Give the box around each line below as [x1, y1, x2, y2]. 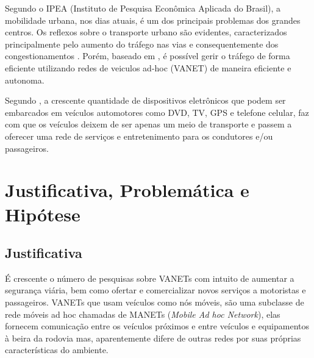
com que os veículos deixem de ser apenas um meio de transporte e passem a [5, 118, 292, 131]
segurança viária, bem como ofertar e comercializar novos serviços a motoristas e [5, 284, 306, 296]
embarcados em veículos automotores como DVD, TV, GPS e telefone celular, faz [5, 106, 309, 118]
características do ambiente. [5, 343, 109, 356]
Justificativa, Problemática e [5, 177, 249, 202]
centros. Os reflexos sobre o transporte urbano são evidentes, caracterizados [5, 26, 287, 38]
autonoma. [5, 73, 45, 86]
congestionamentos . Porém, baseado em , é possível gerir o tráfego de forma [5, 49, 290, 62]
